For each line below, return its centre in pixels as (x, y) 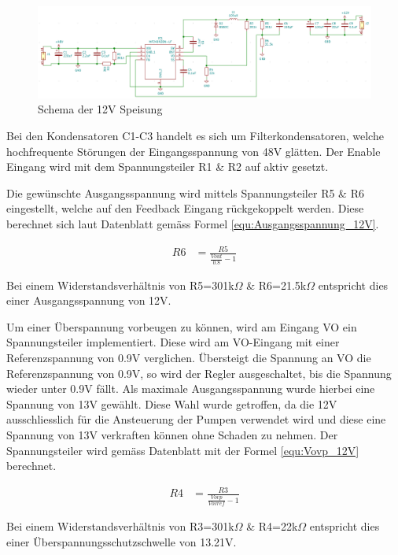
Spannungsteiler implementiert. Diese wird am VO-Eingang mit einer (173, 342)
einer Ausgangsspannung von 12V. (89, 300)
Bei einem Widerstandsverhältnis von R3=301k (120, 525)
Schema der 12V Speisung (100, 109)
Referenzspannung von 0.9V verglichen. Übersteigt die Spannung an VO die (189, 357)
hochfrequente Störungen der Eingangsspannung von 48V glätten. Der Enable (193, 151)
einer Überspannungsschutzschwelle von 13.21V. (122, 541)
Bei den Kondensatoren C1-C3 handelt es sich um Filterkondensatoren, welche (195, 135)
